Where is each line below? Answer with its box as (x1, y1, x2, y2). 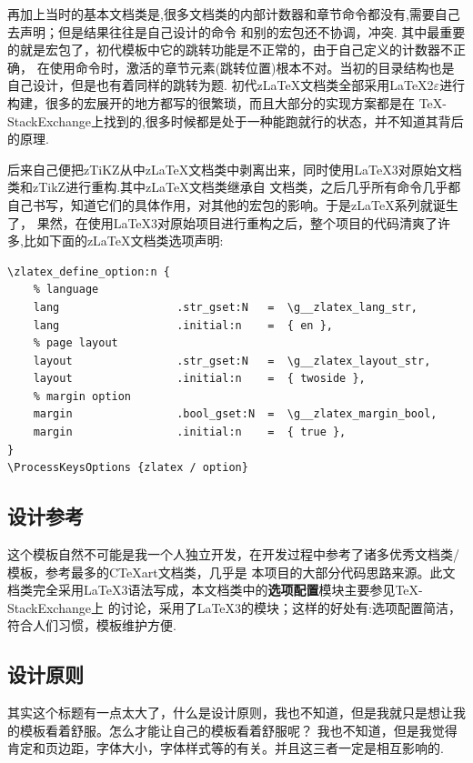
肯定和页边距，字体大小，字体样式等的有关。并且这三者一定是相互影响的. (7, 738, 444, 758)
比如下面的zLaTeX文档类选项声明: (23, 231, 224, 250)
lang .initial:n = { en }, (33, 318, 333, 332)
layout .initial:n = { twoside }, (33, 372, 366, 386)
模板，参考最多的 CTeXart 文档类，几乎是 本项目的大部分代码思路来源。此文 (7, 562, 456, 581)
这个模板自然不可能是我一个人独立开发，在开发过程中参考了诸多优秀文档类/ (7, 545, 459, 564)
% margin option (33, 389, 132, 403)
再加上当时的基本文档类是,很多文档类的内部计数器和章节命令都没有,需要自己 (7, 5, 460, 23)
